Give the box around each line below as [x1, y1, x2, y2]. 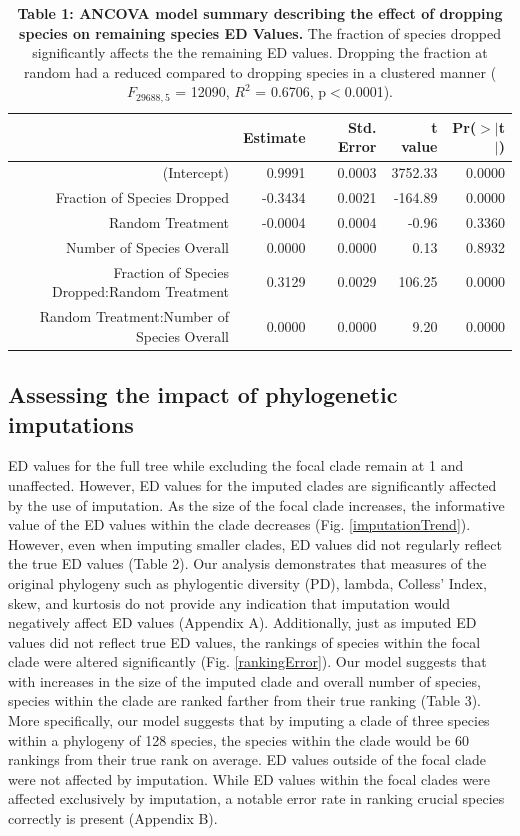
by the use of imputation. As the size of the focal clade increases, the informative [8, 494, 505, 515]
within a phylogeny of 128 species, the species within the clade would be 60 [8, 729, 470, 750]
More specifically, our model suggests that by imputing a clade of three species [8, 710, 490, 731]
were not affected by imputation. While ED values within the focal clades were [8, 768, 491, 789]
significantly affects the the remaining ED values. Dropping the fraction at [32, 42, 488, 63]
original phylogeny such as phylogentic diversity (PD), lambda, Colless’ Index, [8, 572, 487, 593]
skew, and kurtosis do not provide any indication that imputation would [8, 592, 451, 613]
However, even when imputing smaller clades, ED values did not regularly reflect [8, 533, 502, 554]
